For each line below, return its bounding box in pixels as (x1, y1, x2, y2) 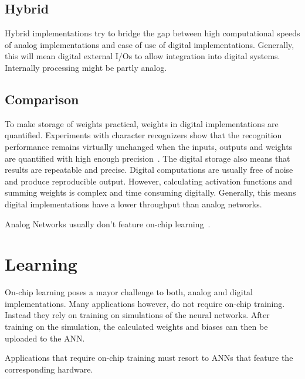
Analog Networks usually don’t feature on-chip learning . (5, 217, 211, 230)
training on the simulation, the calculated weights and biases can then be (5, 320, 268, 333)
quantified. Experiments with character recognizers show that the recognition (5, 129, 282, 141)
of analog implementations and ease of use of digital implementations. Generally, (5, 38, 294, 50)
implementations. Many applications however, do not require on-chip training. (5, 297, 285, 309)
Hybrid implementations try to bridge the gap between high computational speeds (5, 27, 300, 39)
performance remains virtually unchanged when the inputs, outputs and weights (5, 140, 293, 152)
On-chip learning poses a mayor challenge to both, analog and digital (5, 286, 253, 298)
